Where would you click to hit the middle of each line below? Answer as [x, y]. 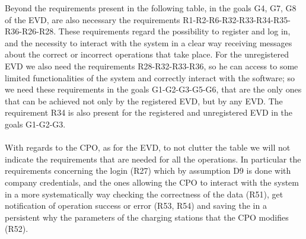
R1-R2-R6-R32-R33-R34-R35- [237, 19]
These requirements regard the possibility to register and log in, [174, 31]
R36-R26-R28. [31, 31]
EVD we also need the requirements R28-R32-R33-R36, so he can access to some [152, 66]
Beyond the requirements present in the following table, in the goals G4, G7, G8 [151, 8]
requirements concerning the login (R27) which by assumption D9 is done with [148, 171]
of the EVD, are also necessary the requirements [93, 19]
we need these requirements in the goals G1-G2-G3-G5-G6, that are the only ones [153, 89]
